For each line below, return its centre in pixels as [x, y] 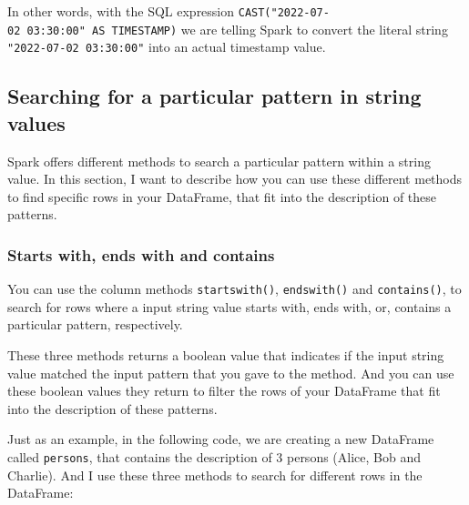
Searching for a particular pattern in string [214, 96]
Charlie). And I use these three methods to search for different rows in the [215, 475]
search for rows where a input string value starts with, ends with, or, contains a [229, 306]
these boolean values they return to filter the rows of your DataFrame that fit [224, 391]
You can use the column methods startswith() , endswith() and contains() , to [234, 289]
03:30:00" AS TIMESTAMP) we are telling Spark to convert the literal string [237, 29]
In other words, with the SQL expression [121, 11]
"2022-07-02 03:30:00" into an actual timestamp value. [167, 47]
